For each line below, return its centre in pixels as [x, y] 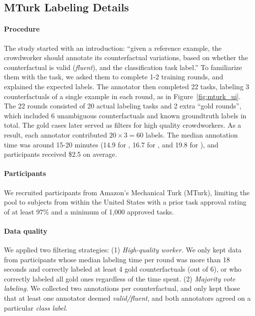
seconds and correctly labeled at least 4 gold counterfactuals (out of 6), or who [123, 269]
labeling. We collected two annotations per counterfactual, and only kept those [122, 288]
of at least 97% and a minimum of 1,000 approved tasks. [89, 211]
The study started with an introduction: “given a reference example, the [113, 48]
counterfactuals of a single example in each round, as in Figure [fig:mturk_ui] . [122, 96]
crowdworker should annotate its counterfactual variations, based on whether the [126, 57]
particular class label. [36, 307]
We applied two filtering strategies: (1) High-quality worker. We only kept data [123, 250]
